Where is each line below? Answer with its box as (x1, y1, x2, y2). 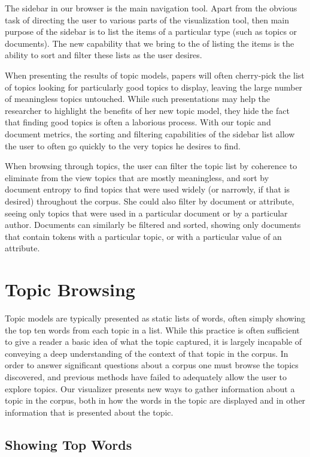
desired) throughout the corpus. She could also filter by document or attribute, (5, 194, 294, 207)
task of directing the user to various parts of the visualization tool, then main (5, 13, 290, 26)
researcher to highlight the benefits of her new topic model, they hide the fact (5, 104, 290, 116)
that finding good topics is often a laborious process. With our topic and (5, 116, 271, 128)
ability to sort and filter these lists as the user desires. (5, 49, 202, 61)
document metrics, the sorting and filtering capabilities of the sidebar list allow (5, 127, 295, 140)
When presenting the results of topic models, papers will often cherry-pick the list (5, 68, 305, 81)
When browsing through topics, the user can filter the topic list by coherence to (5, 160, 297, 172)
